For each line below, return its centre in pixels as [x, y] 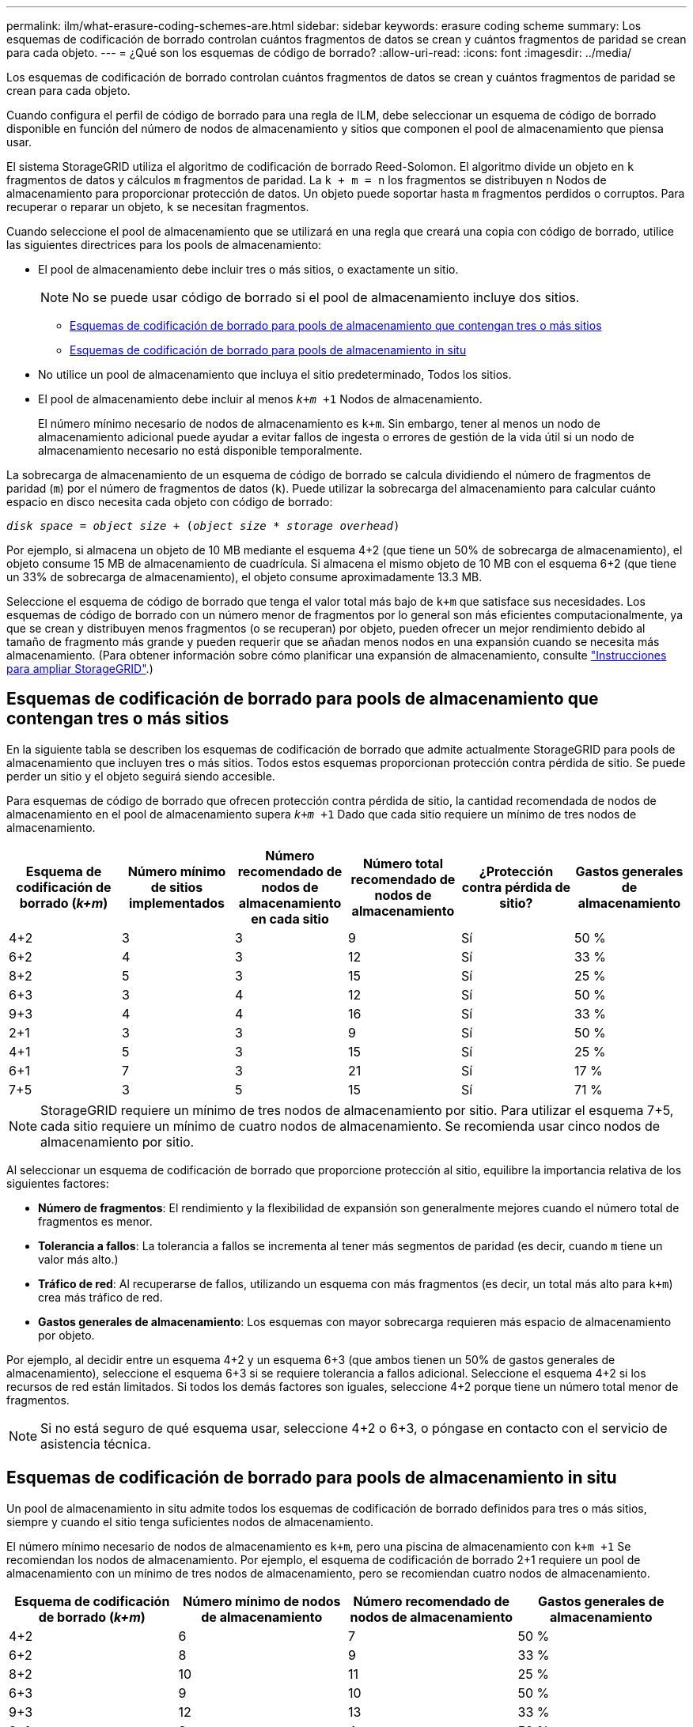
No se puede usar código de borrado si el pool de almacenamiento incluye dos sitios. [326, 297]
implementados [177, 903]
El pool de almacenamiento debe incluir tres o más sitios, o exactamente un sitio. [248, 269]
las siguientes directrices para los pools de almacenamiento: [164, 245]
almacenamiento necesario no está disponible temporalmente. [200, 450]
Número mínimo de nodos [262, 1601]
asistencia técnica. [96, 1444]
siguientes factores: [58, 1183]
